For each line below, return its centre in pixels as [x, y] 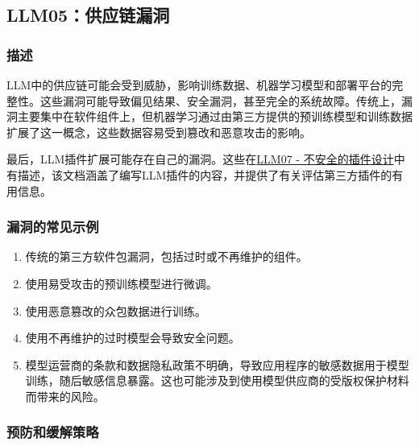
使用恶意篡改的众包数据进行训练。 [116, 310]
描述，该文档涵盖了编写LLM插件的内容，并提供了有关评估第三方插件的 [205, 174]
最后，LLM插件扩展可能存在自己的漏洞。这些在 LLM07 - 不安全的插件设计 [200, 159]
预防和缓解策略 [53, 432]
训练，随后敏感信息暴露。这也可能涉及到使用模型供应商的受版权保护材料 [217, 380]
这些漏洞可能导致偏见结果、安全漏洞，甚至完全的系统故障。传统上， [220, 100]
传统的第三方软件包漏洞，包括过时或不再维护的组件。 [166, 256]
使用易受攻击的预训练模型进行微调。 [121, 283]
